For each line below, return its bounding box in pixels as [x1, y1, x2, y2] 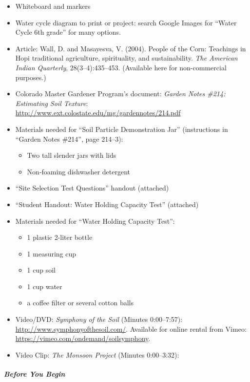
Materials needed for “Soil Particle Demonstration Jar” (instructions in [15, 124, 228, 134]
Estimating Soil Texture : [15, 98, 88, 108]
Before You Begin [4, 369, 65, 379]
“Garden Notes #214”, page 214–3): [15, 133, 123, 144]
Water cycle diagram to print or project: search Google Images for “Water [15, 17, 237, 27]
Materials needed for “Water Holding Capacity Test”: [15, 215, 175, 226]
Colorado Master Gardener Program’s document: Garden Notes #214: [15, 88, 226, 99]
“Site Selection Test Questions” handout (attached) [15, 183, 169, 193]
